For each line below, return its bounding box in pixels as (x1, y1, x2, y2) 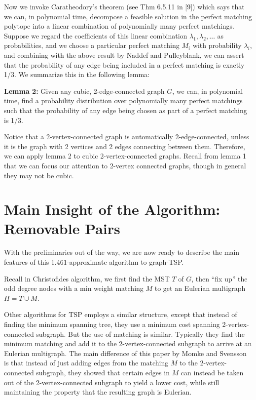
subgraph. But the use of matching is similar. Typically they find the (36, 328, 245, 339)
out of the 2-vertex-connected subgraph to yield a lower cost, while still (4, 377, 219, 387)
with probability (192, 40, 242, 50)
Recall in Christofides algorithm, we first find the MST (4, 273, 170, 283)
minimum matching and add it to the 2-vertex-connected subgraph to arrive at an (4, 338, 252, 349)
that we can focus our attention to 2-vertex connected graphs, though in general (4, 160, 246, 170)
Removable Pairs (4, 218, 120, 239)
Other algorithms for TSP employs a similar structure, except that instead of (4, 309, 237, 320)
